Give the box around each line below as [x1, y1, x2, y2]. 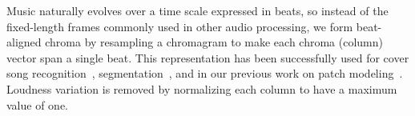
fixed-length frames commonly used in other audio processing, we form [6, 18, 353, 34]
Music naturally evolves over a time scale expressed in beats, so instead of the [6, 2, 389, 18]
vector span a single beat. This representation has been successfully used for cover [6, 49, 409, 66]
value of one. [6, 96, 68, 113]
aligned [6, 34, 42, 50]
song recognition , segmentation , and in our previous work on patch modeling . [6, 65, 403, 82]
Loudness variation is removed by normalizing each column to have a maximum [6, 80, 397, 97]
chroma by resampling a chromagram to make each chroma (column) [45, 34, 384, 50]
